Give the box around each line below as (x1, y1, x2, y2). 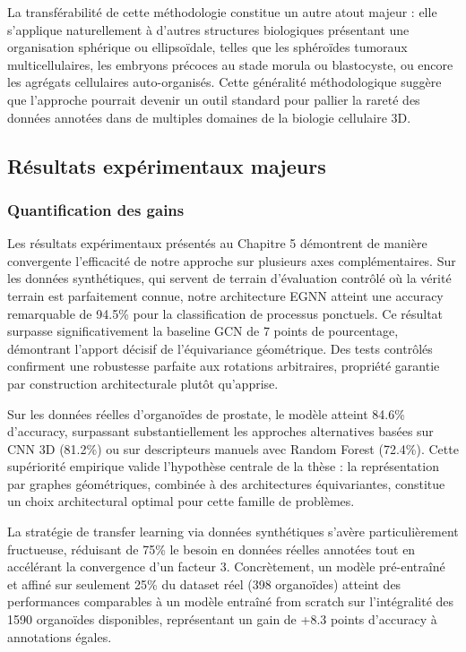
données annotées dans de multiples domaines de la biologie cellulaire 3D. (7, 107, 411, 126)
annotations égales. (7, 627, 112, 646)
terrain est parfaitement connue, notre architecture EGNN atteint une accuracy (7, 286, 444, 305)
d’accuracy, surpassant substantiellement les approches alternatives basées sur (7, 422, 434, 441)
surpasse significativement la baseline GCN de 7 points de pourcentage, (7, 322, 399, 340)
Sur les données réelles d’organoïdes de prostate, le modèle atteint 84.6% (7, 404, 405, 423)
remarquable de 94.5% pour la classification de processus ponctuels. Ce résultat (7, 304, 444, 322)
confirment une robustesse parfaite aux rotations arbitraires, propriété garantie (7, 356, 440, 375)
